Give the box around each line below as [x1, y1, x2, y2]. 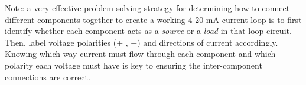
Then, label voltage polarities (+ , [5, 36, 128, 48]
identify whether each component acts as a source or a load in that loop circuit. [5, 25, 292, 37]
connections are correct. [5, 70, 90, 83]
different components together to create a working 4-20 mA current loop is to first [5, 13, 302, 25]
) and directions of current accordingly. [137, 36, 278, 48]
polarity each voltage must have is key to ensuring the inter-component [5, 59, 262, 71]
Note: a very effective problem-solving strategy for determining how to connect [5, 2, 290, 13]
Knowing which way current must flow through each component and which [5, 47, 276, 60]
